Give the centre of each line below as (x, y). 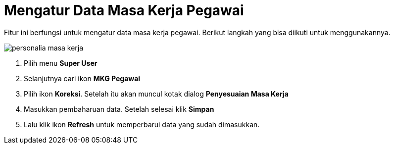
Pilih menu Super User (61, 63)
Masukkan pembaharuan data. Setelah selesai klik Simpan (119, 109)
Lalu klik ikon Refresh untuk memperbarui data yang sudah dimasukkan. (142, 124)
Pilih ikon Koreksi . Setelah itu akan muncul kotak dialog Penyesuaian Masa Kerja (156, 94)
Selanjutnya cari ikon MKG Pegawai (82, 78)
